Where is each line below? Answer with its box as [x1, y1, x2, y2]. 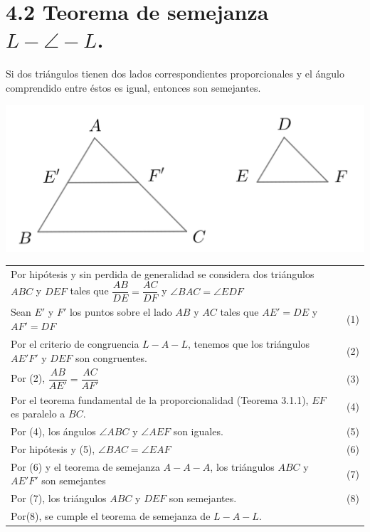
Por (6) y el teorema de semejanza [11, 459, 160, 474]
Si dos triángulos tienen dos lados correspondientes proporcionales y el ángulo [6, 66, 344, 81]
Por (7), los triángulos [11, 491, 107, 506]
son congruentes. [75, 350, 147, 365]
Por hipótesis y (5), [11, 441, 95, 456]
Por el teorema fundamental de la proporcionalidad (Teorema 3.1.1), [11, 392, 309, 407]
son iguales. [173, 424, 223, 439]
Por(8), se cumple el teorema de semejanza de [11, 509, 211, 523]
